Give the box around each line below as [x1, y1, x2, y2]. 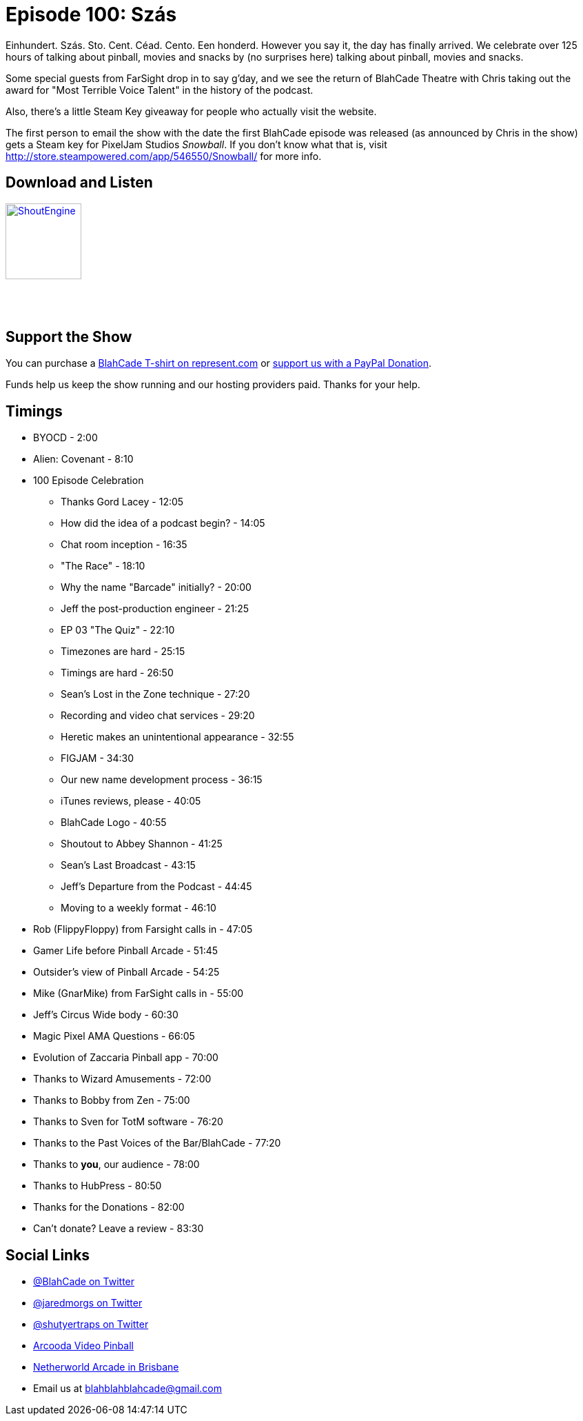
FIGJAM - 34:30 [61, 752, 134, 765]
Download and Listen [6, 174, 153, 192]
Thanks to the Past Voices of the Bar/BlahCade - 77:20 [33, 1137, 281, 1149]
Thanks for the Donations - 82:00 [33, 1201, 185, 1213]
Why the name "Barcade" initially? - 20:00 [61, 581, 252, 594]
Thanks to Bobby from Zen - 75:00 [33, 1094, 190, 1107]
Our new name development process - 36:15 [61, 774, 263, 786]
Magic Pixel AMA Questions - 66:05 [33, 1030, 195, 1042]
